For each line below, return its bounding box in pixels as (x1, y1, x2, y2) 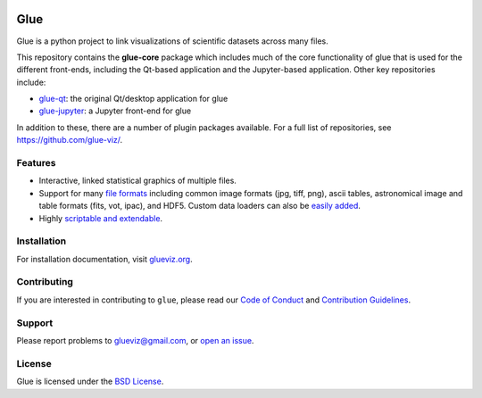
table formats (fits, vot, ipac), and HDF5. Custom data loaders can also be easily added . (38, 201, 361, 211)
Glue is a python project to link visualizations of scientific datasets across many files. (16, 36, 329, 46)
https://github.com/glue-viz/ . (16, 135, 123, 145)
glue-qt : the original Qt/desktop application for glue (38, 94, 229, 104)
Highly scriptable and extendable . (38, 212, 163, 223)
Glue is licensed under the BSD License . (16, 376, 164, 387)
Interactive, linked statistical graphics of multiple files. (38, 175, 237, 187)
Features (16, 157, 56, 170)
